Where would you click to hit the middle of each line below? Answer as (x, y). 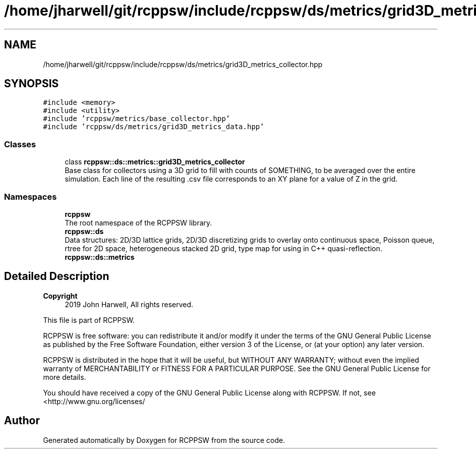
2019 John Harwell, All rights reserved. (129, 304)
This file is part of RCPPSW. (89, 320)
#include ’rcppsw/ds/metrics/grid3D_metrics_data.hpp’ (154, 127)
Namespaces (31, 196)
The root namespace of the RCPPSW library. (138, 222)
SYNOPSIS (32, 84)
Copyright (60, 296)
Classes (20, 144)
